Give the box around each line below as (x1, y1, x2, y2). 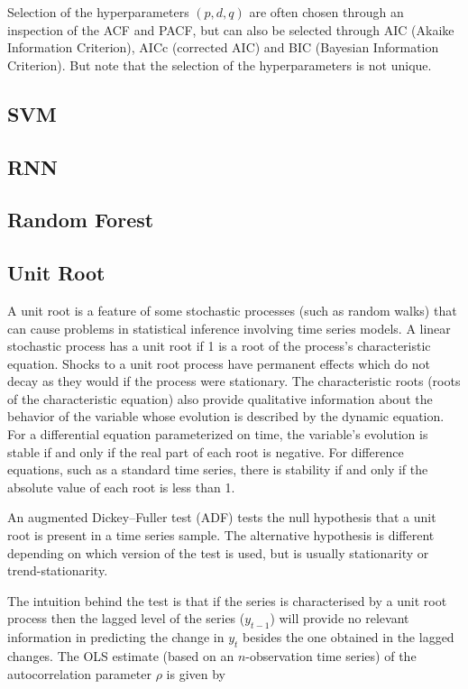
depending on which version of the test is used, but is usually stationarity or (7, 543, 429, 562)
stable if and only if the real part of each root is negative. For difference (7, 442, 404, 461)
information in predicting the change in (7, 628, 225, 647)
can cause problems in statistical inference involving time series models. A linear (7, 318, 451, 337)
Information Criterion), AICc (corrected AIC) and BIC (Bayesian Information (7, 38, 439, 57)
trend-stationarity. (7, 561, 108, 580)
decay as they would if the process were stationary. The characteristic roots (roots (7, 372, 461, 390)
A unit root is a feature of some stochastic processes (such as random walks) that (7, 300, 457, 319)
